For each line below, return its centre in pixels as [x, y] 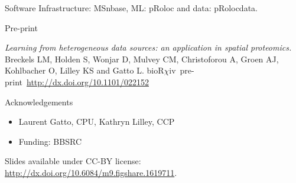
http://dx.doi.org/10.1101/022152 [88, 81]
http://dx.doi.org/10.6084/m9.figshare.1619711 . [91, 172]
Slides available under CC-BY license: [73, 161]
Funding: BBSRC [50, 141]
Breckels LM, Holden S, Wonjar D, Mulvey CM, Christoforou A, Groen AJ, [142, 59]
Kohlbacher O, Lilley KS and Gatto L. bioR [84, 70]
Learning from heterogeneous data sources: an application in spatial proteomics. [148, 47]
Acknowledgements [39, 102]
